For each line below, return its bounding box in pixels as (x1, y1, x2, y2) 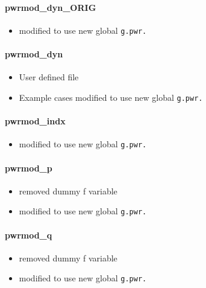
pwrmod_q (5, 228, 52, 241)
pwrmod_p (5, 161, 52, 174)
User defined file (19, 71, 79, 83)
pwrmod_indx (5, 115, 66, 127)
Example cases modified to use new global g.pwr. (19, 91, 203, 103)
